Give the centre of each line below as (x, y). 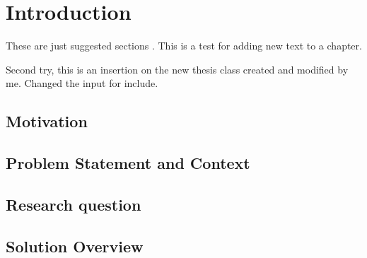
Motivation (47, 121)
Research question (74, 204)
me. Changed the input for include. (82, 83)
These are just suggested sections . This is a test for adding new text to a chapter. (184, 46)
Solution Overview (75, 246)
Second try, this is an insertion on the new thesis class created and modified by (177, 69)
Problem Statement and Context (128, 163)
